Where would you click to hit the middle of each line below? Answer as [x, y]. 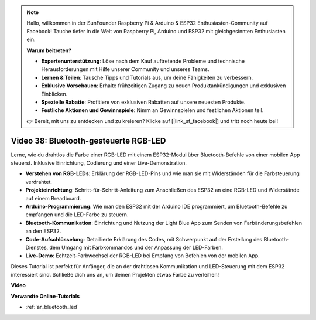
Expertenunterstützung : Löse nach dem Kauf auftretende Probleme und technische [143, 61]
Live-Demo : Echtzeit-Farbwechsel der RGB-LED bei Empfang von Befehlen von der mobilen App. [142, 256]
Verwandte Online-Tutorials [45, 296]
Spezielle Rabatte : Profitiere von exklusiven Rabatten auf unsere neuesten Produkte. [143, 102]
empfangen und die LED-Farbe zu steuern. [77, 215]
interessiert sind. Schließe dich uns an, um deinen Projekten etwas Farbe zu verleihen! [115, 275]
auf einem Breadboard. [53, 198]
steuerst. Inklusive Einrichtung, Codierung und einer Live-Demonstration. [99, 163]
